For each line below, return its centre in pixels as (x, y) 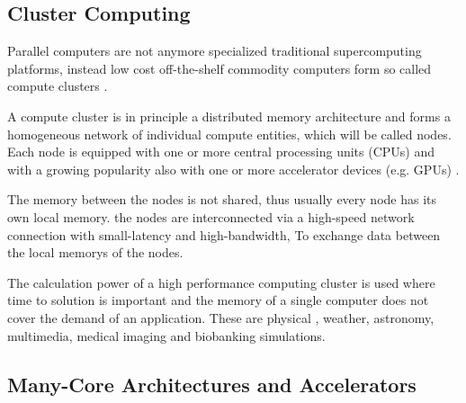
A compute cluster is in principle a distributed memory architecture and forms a (229, 116)
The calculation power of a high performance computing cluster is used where (221, 282)
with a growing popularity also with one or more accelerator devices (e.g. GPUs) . (233, 169)
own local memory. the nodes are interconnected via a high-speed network (211, 216)
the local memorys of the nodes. (95, 252)
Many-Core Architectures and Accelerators (212, 384)
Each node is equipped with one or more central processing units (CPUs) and (221, 152)
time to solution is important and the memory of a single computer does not (218, 300)
